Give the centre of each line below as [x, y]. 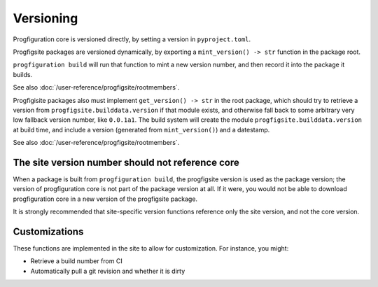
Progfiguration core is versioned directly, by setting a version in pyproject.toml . [132, 39]
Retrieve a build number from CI [76, 261]
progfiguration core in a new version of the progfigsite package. [105, 199]
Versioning [45, 18]
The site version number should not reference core [126, 162]
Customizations [48, 231]
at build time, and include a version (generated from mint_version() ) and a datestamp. [141, 129]
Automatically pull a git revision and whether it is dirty [108, 271]
